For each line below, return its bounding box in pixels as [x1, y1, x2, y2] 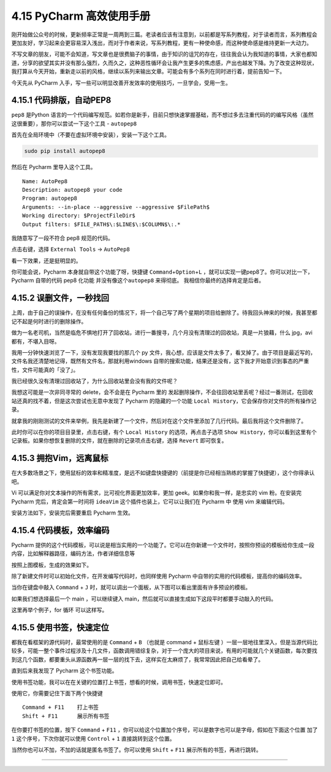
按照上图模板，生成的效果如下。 [11, 561, 92, 569]
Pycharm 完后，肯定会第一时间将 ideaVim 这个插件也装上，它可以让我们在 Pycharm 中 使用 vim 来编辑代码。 [11, 498, 288, 505]
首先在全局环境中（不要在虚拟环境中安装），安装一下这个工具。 [11, 131, 170, 138]
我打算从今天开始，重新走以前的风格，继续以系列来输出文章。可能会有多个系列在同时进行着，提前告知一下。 [11, 68, 285, 75]
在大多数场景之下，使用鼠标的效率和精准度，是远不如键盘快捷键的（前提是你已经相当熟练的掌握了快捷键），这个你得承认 [11, 469, 315, 476]
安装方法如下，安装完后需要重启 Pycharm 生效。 [11, 509, 134, 516]
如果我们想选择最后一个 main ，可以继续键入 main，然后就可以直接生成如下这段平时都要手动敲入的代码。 [11, 595, 277, 602]
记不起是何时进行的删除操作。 [11, 317, 87, 325]
